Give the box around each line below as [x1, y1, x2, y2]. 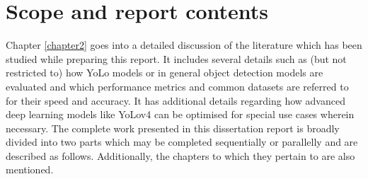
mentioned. [6, 162, 54, 177]
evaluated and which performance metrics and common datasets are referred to [6, 79, 349, 93]
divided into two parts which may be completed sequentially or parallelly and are [6, 134, 358, 149]
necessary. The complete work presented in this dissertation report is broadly [6, 120, 340, 135]
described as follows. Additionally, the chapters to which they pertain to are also [6, 148, 355, 163]
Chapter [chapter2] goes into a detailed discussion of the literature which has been [6, 37, 362, 52]
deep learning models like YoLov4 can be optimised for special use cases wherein [6, 107, 355, 122]
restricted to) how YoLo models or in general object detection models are [6, 65, 323, 80]
